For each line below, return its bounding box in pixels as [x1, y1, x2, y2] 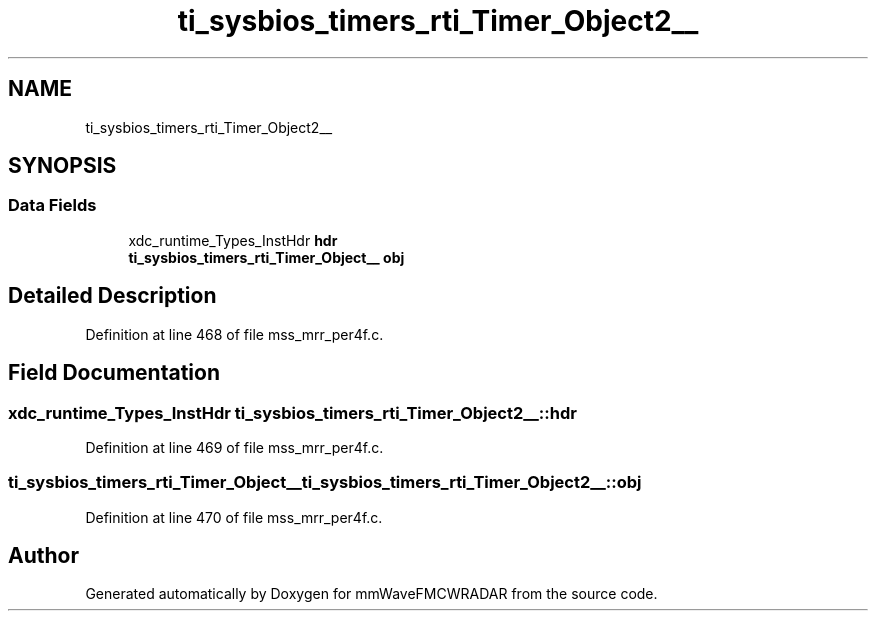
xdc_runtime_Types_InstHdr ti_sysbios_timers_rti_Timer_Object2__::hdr [8, 402, 577, 423]
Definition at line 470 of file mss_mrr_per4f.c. [85, 508, 383, 526]
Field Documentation [8, 360, 220, 386]
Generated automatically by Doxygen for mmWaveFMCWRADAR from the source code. [85, 585, 658, 603]
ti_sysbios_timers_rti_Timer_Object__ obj [128, 248, 405, 266]
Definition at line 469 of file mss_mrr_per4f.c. [85, 438, 384, 456]
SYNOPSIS [8, 153, 117, 179]
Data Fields [8, 195, 97, 216]
